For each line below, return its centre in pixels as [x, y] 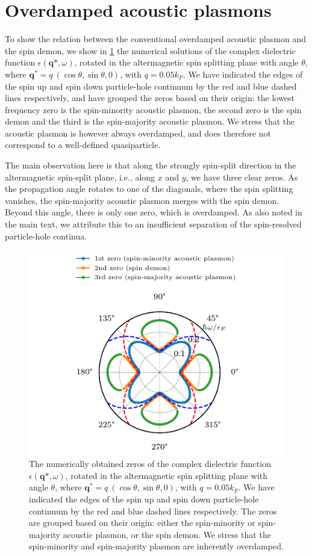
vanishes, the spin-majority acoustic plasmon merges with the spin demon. [142, 200]
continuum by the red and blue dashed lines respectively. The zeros [153, 511]
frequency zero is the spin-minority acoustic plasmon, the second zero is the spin [153, 109]
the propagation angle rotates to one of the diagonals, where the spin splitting [149, 189]
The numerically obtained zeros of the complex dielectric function [150, 464]
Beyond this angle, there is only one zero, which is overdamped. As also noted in [154, 212]
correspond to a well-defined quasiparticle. [83, 145]
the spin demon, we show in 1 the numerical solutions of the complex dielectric [150, 50]
